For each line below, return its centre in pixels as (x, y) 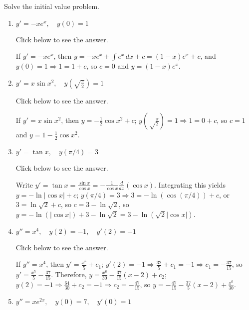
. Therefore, (69, 274)
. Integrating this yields (190, 184)
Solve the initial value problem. (52, 6)
